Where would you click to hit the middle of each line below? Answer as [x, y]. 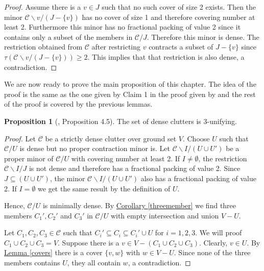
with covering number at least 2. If [126, 158]
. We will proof [219, 232]
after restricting [116, 47]
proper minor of [29, 158]
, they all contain [94, 263]
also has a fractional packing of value [198, 178]
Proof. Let [20, 138]
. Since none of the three [212, 252]
